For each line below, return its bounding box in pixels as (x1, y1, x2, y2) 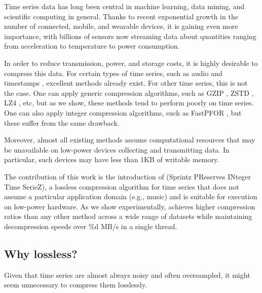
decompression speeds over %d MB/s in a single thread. (4, 221, 177, 231)
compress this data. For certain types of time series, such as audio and (4, 67, 222, 78)
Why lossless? (4, 245, 78, 261)
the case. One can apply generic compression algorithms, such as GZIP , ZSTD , (4, 87, 254, 98)
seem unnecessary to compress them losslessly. (4, 279, 147, 290)
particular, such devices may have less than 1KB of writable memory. (4, 154, 219, 165)
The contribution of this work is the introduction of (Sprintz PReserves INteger (4, 171, 251, 181)
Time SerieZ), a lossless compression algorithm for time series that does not (4, 181, 239, 192)
